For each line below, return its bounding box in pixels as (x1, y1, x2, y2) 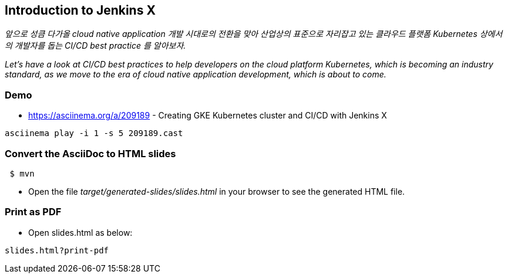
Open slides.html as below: (28, 227, 133, 238)
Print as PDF (5, 206, 62, 218)
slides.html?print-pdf (5, 245, 109, 255)
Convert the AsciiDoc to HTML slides (5, 147, 176, 160)
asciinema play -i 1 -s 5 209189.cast (5, 128, 183, 138)
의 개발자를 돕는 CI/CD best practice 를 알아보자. (5, 40, 186, 51)
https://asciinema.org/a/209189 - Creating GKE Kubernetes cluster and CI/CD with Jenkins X (28, 110, 387, 121)
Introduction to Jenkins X (5, 3, 156, 18)
